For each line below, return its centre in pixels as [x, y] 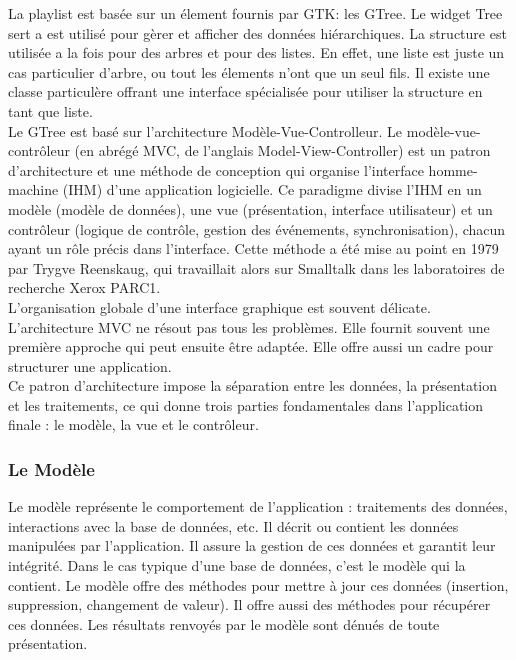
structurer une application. [90, 365]
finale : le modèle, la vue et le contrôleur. [133, 424]
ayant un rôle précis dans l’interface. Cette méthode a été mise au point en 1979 [253, 248]
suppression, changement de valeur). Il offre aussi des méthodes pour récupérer [249, 604]
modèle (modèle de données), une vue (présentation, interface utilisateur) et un [250, 208]
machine [33, 189]
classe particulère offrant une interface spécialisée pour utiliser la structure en [245, 91]
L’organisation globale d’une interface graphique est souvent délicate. [219, 306]
